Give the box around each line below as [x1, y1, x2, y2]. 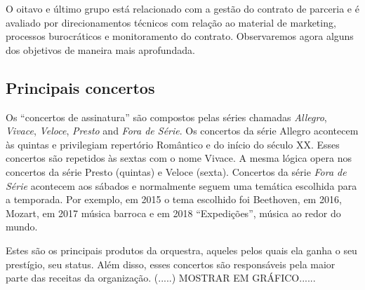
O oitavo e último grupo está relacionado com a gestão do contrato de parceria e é [6, 1, 359, 15]
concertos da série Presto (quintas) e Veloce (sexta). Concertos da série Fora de [6, 164, 347, 179]
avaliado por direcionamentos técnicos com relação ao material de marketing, [6, 15, 336, 29]
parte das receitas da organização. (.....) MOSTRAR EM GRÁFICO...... [6, 270, 316, 285]
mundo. [6, 219, 38, 234]
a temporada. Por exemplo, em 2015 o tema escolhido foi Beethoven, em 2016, [6, 192, 342, 207]
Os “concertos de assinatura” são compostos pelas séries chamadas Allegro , [6, 109, 327, 124]
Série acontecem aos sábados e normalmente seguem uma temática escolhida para [6, 178, 357, 193]
